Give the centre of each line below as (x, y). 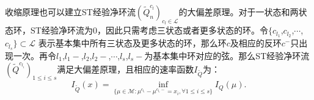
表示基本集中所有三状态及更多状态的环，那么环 (132, 43)
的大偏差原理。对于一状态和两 (239, 12)
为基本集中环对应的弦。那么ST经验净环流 (227, 55)
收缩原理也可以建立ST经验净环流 (70, 12)
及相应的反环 (256, 43)
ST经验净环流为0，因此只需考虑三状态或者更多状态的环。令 (149, 30)
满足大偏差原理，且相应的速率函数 (126, 69)
